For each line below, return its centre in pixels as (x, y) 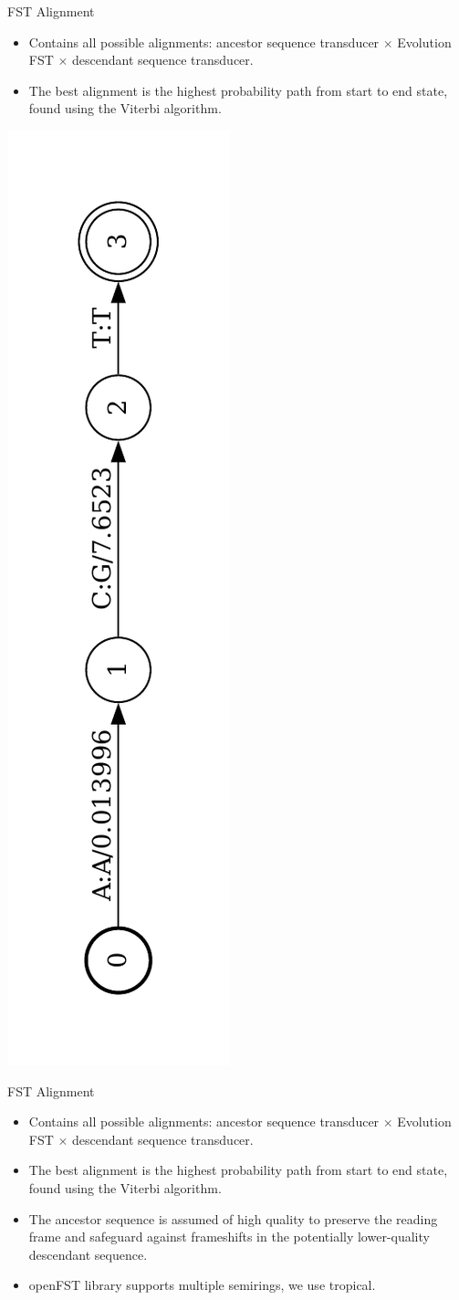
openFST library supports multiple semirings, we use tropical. (202, 1285)
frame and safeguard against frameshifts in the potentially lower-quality (229, 1237)
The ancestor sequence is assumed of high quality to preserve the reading (233, 1218)
